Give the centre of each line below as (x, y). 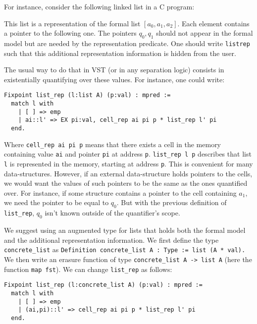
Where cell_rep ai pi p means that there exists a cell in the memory (113, 144)
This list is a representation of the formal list (72, 23)
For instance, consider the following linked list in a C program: (99, 6)
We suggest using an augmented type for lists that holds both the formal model (125, 230)
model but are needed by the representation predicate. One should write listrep (127, 43)
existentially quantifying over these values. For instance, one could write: (114, 79)
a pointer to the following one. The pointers (70, 33)
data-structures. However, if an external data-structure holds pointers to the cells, (128, 173)
